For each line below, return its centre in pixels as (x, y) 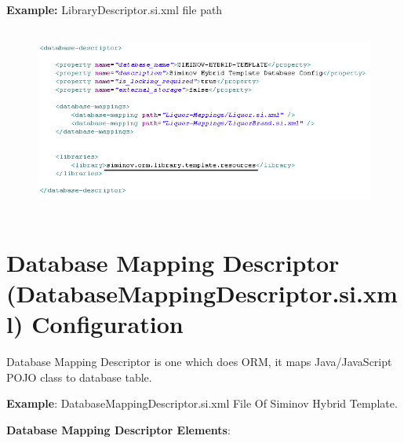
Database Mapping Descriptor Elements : (118, 429)
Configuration (107, 324)
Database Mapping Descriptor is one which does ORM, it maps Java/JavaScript (199, 362)
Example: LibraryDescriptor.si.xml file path (115, 9)
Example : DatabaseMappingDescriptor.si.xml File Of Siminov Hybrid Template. (202, 403)
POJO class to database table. (79, 377)
